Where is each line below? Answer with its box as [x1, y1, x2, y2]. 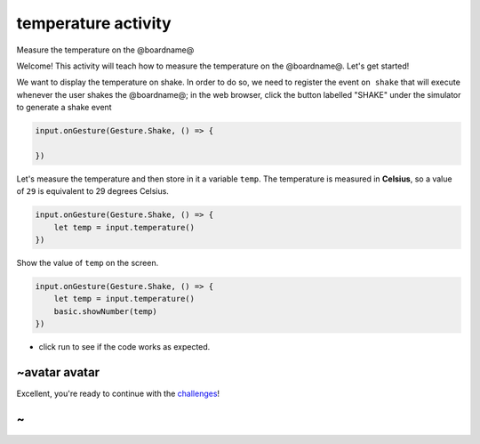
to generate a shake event [16, 102, 112, 113]
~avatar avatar [16, 365, 100, 380]
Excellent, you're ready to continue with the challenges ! [16, 388, 220, 400]
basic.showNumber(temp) [53, 306, 157, 316]
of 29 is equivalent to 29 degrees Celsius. [16, 186, 169, 197]
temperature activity [16, 13, 172, 33]
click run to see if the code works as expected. [38, 342, 211, 352]
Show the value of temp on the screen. [16, 258, 159, 268]
